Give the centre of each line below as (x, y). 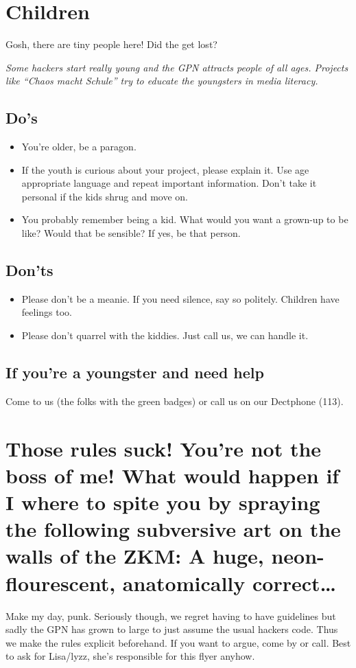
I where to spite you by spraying (163, 502)
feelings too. (47, 312)
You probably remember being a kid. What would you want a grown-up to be (185, 219)
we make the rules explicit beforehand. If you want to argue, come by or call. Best (178, 642)
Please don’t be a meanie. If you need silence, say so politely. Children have (180, 298)
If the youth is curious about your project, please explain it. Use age (165, 169)
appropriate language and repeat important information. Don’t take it (169, 183)
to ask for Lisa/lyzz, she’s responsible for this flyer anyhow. (130, 656)
